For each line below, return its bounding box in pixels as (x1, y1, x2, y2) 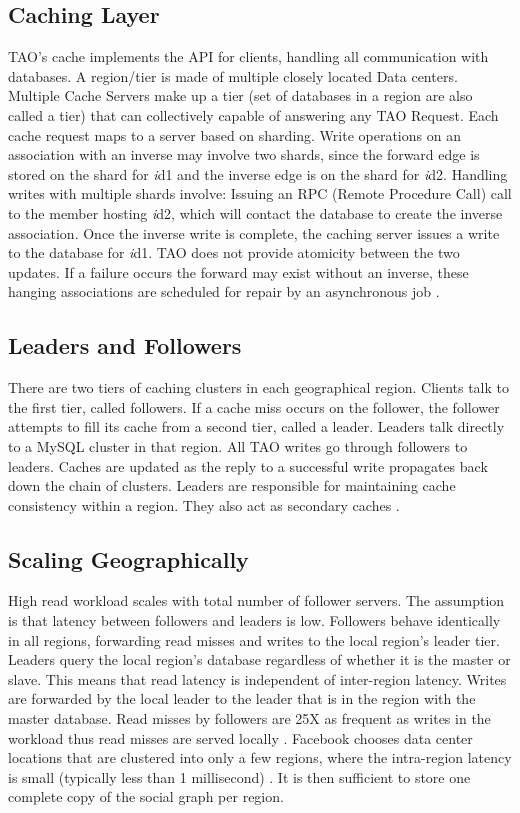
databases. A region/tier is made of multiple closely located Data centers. (8, 65, 458, 86)
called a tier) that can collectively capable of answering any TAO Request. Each (8, 104, 499, 125)
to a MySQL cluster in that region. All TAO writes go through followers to (8, 435, 468, 456)
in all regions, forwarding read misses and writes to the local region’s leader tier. (8, 629, 500, 650)
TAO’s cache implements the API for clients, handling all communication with (8, 46, 489, 67)
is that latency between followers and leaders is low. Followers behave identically (8, 610, 501, 631)
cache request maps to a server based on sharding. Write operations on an (8, 124, 461, 145)
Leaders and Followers (8, 330, 242, 361)
